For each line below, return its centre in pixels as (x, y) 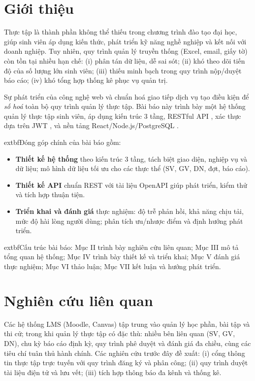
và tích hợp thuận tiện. (50, 194)
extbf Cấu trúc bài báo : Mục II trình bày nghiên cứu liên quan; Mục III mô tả (121, 247)
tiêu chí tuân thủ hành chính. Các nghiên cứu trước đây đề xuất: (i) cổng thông (125, 353)
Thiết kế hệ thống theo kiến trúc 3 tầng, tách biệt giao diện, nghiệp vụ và (131, 158)
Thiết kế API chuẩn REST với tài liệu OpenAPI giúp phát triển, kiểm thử (131, 185)
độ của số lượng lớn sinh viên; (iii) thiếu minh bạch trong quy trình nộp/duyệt (123, 70)
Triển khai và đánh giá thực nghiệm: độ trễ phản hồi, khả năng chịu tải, (129, 211)
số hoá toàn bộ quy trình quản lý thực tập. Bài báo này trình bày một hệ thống (125, 106)
